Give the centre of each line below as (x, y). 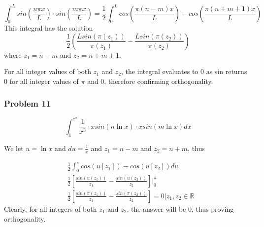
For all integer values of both (48, 71)
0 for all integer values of (41, 81)
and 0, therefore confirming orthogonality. (150, 81)
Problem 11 (28, 103)
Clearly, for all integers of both (50, 208)
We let (14, 148)
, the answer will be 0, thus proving (180, 208)
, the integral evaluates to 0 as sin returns (184, 71)
